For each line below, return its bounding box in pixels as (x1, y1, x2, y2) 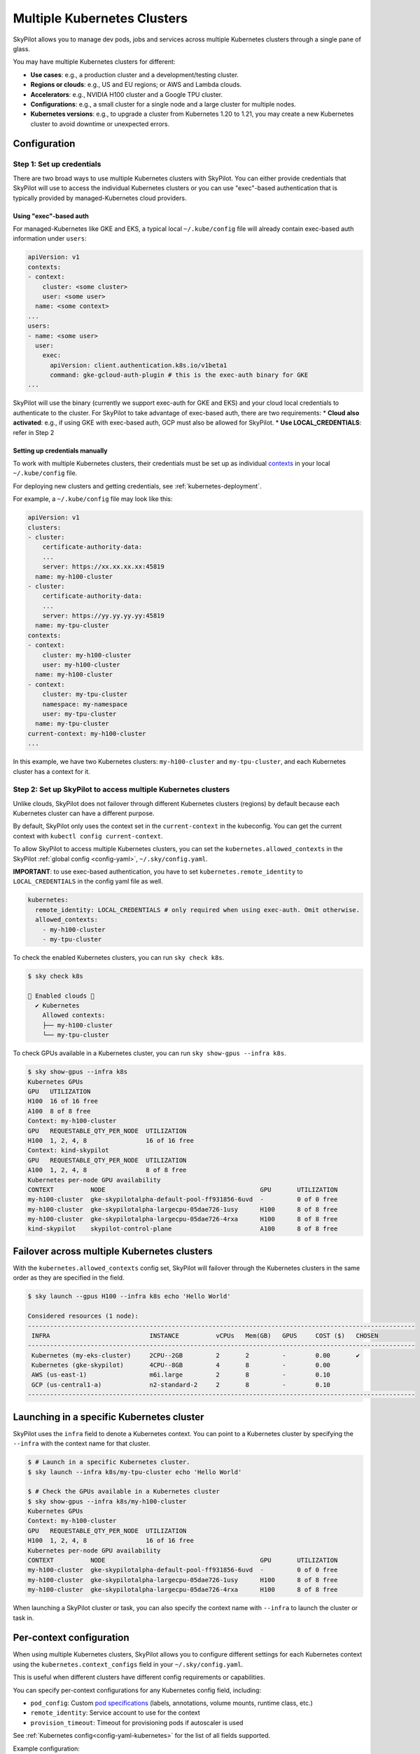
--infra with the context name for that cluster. (13, 1439, 150, 1448)
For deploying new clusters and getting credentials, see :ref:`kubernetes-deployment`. (13, 481, 262, 490)
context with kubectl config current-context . (13, 831, 163, 840)
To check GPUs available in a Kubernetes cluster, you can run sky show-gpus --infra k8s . (13, 1049, 286, 1057)
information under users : (13, 234, 87, 243)
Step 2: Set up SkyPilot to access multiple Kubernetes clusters (13, 784, 230, 794)
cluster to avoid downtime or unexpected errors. (30, 119, 170, 128)
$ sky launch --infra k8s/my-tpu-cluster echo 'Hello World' (27, 1468, 242, 1476)
